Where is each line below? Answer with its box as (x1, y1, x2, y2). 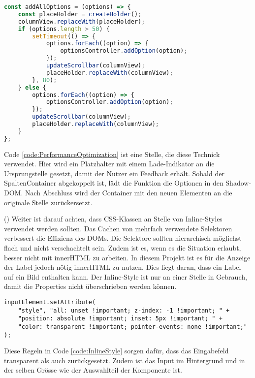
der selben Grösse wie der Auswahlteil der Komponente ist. (4, 365, 182, 375)
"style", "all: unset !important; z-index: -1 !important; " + (18, 307, 230, 314)
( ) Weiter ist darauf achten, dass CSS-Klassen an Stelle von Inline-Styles (4, 214, 223, 224)
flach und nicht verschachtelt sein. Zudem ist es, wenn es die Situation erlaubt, (4, 242, 241, 252)
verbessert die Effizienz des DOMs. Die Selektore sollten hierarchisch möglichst (4, 233, 242, 243)
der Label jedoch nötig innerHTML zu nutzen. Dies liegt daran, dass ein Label (4, 262, 241, 272)
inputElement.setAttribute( (4, 298, 96, 306)
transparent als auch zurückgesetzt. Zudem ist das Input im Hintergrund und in (4, 355, 245, 365)
